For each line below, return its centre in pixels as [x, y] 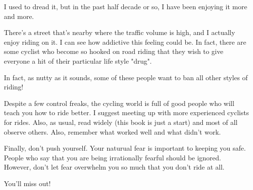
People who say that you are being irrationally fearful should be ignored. [113, 157]
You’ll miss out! [27, 183]
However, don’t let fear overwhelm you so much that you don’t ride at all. [114, 167]
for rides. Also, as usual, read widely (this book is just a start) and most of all [121, 122]
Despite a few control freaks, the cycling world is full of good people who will [119, 103]
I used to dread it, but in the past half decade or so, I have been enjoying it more [126, 6]
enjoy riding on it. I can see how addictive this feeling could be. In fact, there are [125, 42]
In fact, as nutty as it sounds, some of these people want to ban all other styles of [126, 77]
